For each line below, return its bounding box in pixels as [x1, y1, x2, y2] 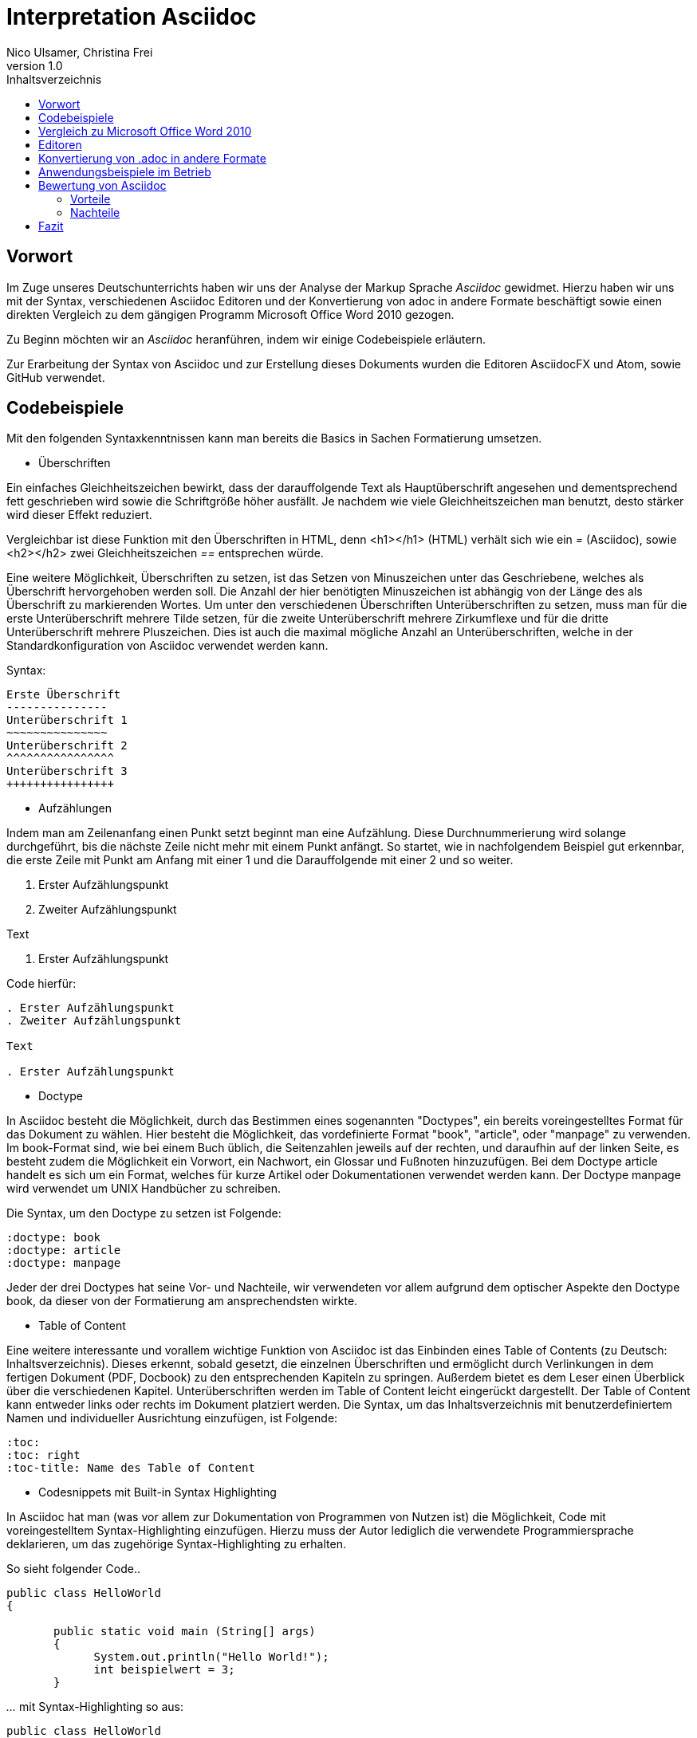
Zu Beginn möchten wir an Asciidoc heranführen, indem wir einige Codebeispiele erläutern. [6, 332, 486, 346]
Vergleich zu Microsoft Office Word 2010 [38, 124, 252, 138]
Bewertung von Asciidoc [38, 178, 167, 192]
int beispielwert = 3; [93, 1663, 235, 1677]
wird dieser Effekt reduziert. [6, 508, 152, 522]
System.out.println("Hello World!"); [93, 1650, 329, 1664]
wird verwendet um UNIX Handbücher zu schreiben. [6, 1182, 281, 1196]
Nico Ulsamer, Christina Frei [6, 45, 153, 59]
